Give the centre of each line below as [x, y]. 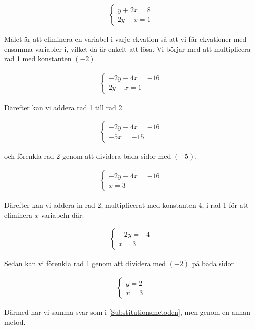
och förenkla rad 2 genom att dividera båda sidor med [88, 156]
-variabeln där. [61, 214]
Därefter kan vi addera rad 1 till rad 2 [63, 107]
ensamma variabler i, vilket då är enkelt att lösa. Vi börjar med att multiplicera [127, 49]
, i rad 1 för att [225, 205]
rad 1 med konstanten [38, 59]
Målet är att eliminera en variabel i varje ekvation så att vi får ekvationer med [125, 39]
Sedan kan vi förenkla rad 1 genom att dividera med [85, 263]
